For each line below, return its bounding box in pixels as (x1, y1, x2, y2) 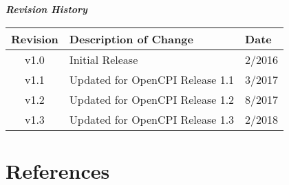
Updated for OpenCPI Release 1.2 (69, 91, 235, 107)
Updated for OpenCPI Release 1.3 (69, 111, 235, 127)
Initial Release (69, 51, 138, 67)
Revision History (6, 2, 87, 16)
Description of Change (69, 30, 193, 47)
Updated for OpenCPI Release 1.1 (69, 71, 235, 87)
